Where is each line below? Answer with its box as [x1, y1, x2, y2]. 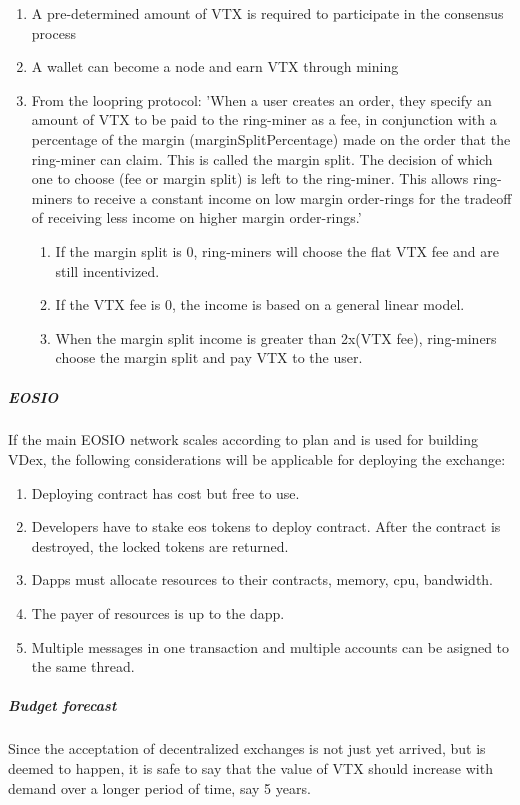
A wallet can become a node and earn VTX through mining [31, 56, 399, 77]
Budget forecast [8, 695, 117, 716]
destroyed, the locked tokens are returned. [31, 535, 289, 556]
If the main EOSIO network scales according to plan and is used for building [8, 429, 479, 450]
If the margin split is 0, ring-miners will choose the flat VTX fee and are [55, 240, 499, 261]
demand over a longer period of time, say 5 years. [8, 777, 311, 798]
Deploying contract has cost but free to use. [31, 482, 300, 503]
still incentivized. [55, 260, 160, 281]
